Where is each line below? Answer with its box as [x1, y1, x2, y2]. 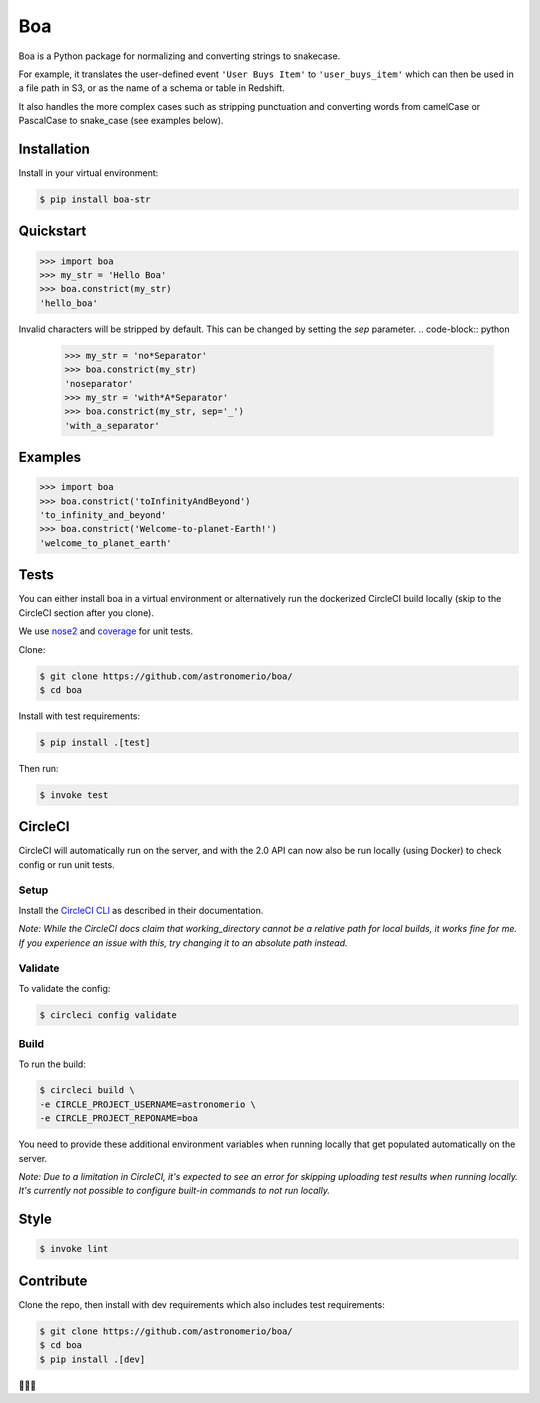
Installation [18, 140, 90, 157]
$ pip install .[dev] [39, 1353, 146, 1365]
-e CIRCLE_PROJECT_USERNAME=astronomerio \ [39, 1098, 257, 1110]
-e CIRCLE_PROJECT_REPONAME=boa [39, 1113, 199, 1124]
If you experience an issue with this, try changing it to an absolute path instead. [18, 936, 349, 949]
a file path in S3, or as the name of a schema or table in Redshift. [18, 82, 285, 94]
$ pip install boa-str [39, 194, 151, 205]
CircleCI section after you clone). [18, 606, 155, 619]
